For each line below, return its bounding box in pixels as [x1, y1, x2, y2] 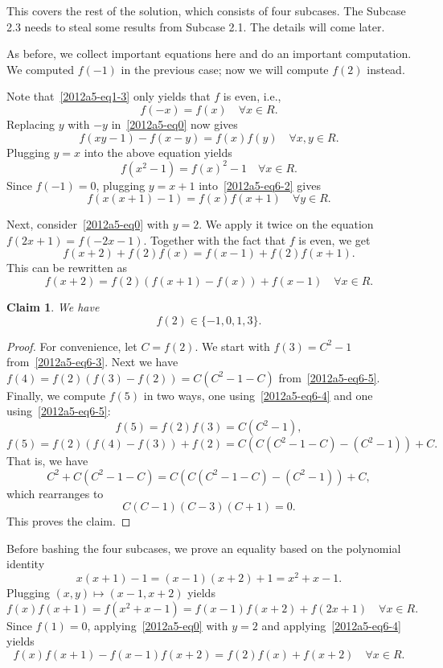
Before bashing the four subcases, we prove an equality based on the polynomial [6, 539, 401, 556]
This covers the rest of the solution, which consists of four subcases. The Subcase [6, 2, 406, 19]
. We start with [195, 337, 270, 354]
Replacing [6, 115, 55, 132]
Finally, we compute [6, 386, 106, 403]
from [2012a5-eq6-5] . [278, 369, 380, 386]
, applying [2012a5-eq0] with [87, 616, 228, 633]
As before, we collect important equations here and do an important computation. [6, 45, 412, 62]
